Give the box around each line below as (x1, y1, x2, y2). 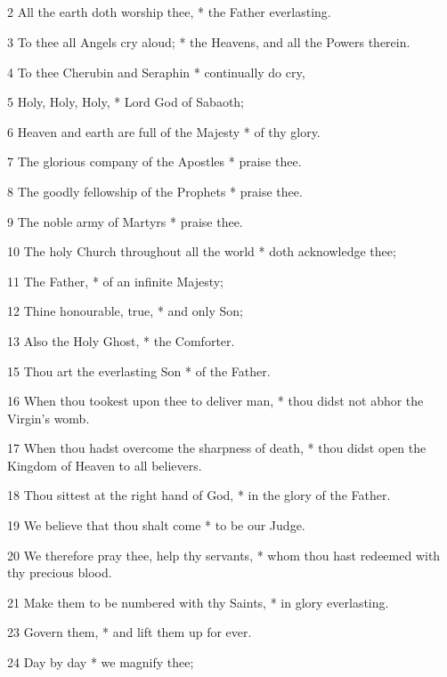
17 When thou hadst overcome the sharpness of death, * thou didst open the (7, 439, 427, 457)
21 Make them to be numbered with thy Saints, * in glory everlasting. (7, 592, 389, 611)
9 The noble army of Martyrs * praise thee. (7, 212, 243, 230)
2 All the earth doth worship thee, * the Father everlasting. (7, 3, 331, 21)
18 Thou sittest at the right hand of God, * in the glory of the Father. (7, 486, 391, 504)
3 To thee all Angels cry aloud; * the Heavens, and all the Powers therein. (7, 32, 410, 51)
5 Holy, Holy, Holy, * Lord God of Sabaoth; (7, 93, 244, 111)
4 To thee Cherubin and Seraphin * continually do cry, (7, 62, 305, 81)
